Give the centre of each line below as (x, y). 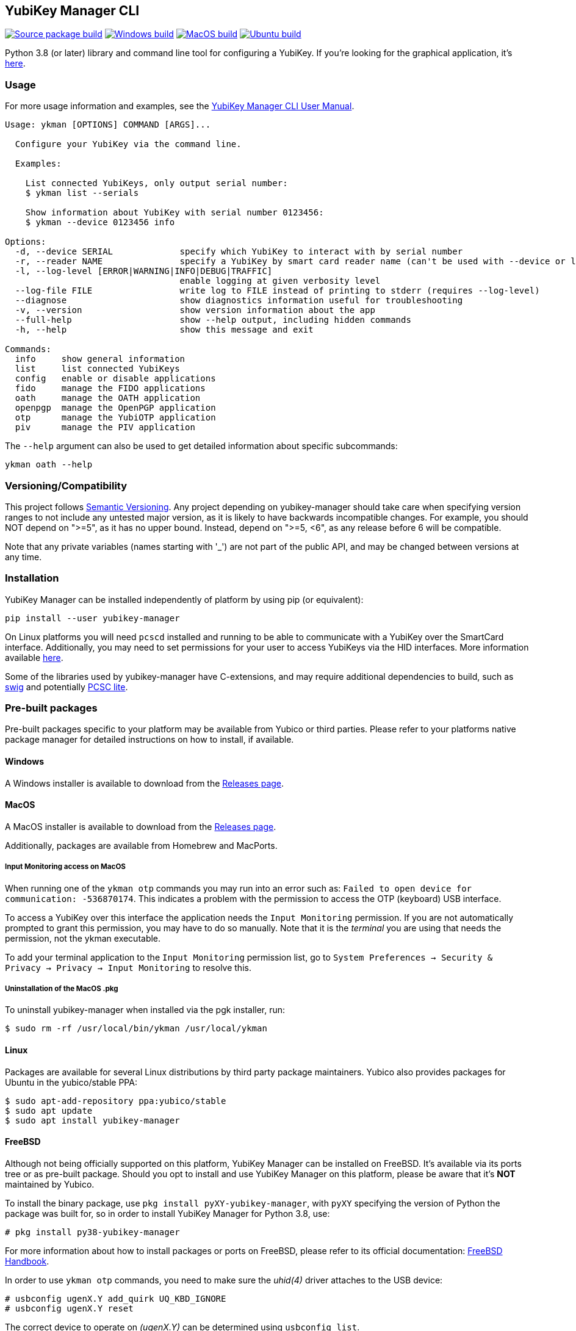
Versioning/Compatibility (66, 485)
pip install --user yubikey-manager (92, 618)
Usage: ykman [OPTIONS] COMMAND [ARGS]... (108, 125)
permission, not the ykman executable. (83, 938)
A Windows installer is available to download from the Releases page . (145, 783)
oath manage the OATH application (108, 398)
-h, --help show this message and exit (164, 330)
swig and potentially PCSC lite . (67, 687)
